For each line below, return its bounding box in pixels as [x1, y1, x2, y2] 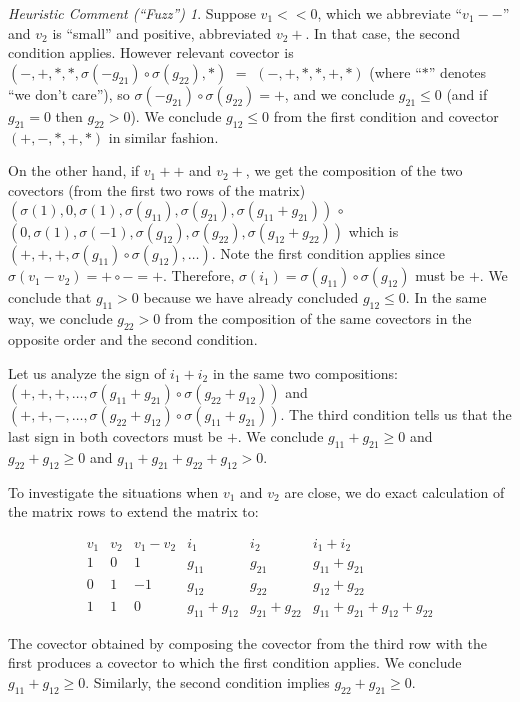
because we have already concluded [143, 287, 359, 308]
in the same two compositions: [212, 362, 398, 383]
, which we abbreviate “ [317, 3, 463, 23]
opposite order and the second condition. [8, 328, 258, 349]
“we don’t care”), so [8, 83, 130, 104]
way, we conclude [8, 308, 113, 329]
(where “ [369, 61, 422, 82]
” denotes [428, 61, 487, 82]
